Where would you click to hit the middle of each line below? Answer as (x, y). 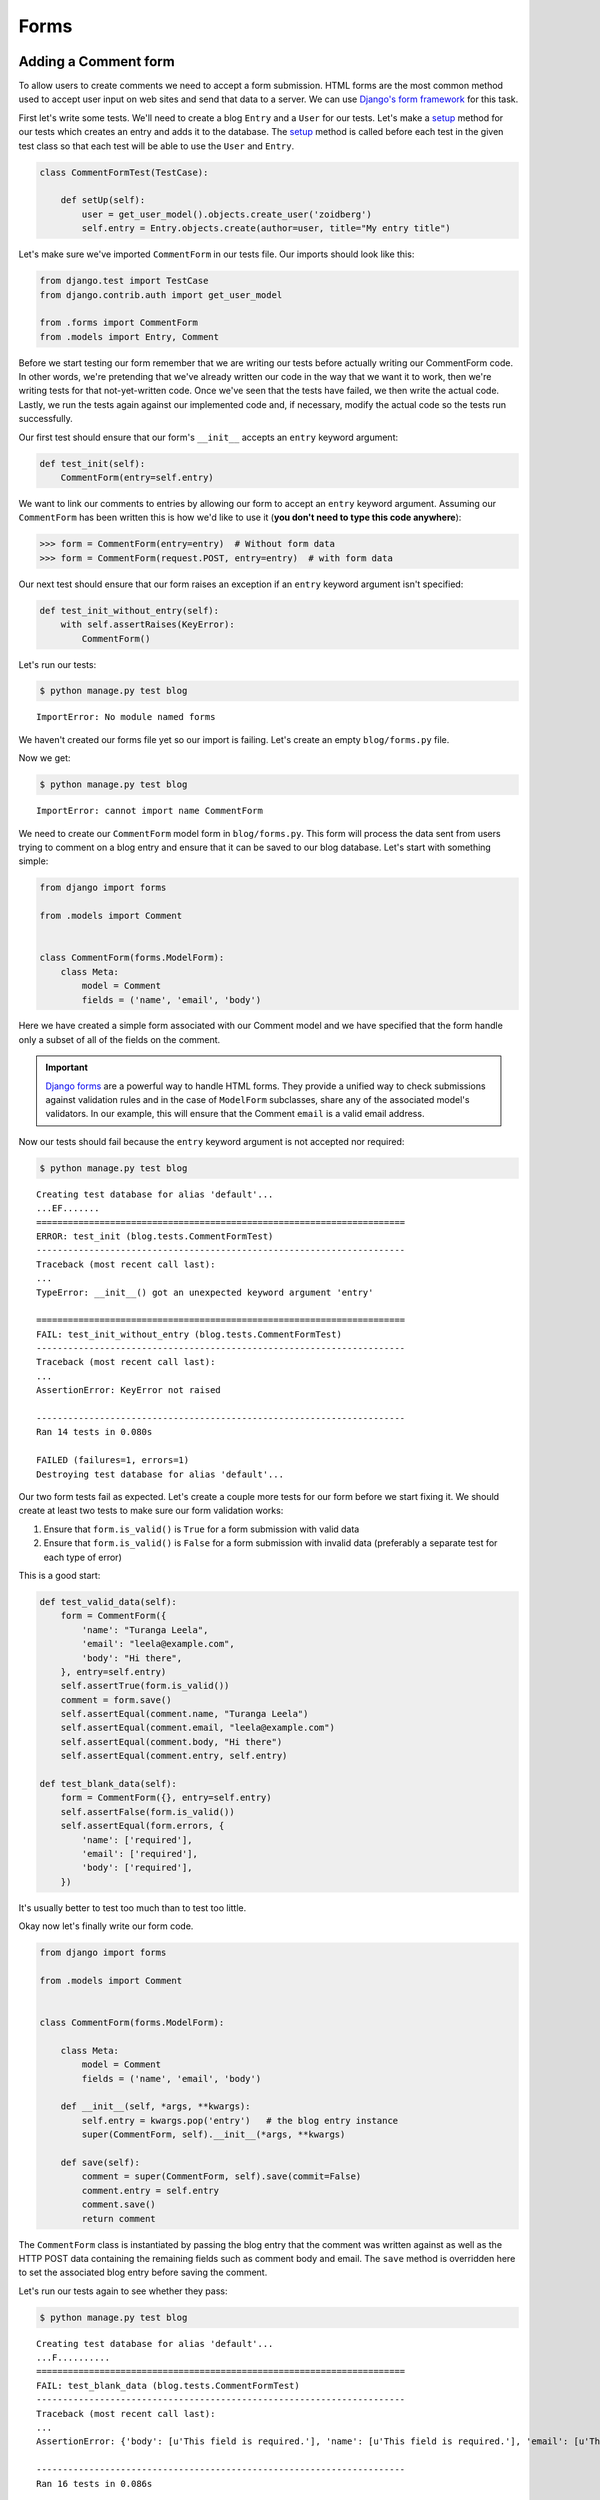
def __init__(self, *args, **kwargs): (155, 2106)
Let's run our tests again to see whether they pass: (123, 2291)
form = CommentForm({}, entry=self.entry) (166, 1798)
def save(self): (100, 2162)
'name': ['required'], (137, 1839)
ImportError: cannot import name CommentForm (150, 811)
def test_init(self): (92, 463)
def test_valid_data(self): (108, 1601)
